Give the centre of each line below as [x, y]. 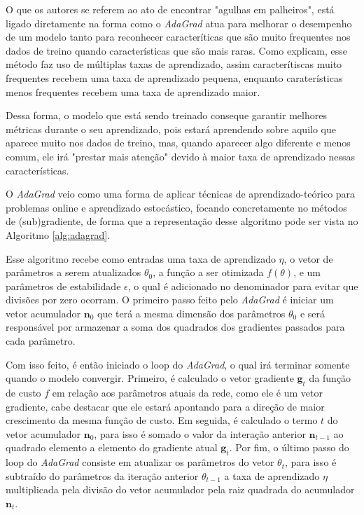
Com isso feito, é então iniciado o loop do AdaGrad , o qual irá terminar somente [178, 364]
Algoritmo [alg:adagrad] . [58, 234]
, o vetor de [308, 258]
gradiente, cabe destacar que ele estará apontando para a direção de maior [165, 406]
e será [313, 313]
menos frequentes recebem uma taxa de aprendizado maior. [133, 91]
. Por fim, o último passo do [289, 447]
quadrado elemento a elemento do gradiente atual [112, 447]
